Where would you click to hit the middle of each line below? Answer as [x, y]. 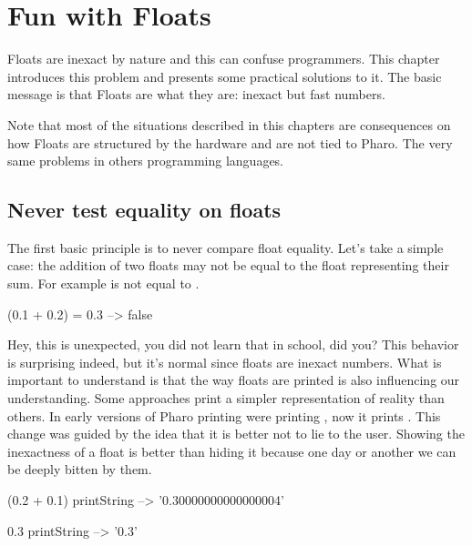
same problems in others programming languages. [146, 161]
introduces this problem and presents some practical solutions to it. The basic [225, 76]
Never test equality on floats [144, 210]
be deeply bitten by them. [80, 469]
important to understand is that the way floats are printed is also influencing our [234, 380]
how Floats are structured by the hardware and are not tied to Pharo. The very [230, 142]
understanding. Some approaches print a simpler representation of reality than [226, 398]
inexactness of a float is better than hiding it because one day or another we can [232, 451]
